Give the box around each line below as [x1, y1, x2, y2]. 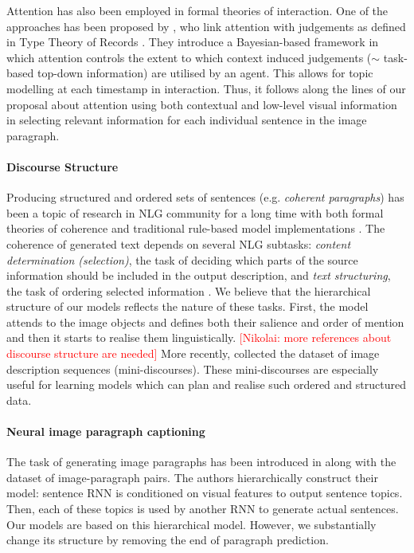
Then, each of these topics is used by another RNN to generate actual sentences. [6, 500, 399, 517]
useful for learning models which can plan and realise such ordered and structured [6, 376, 406, 393]
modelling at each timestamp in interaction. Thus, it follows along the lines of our [6, 80, 406, 96]
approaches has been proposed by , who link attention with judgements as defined [6, 18, 406, 34]
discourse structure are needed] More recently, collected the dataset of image [6, 345, 380, 362]
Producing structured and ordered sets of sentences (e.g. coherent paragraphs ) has [6, 189, 404, 206]
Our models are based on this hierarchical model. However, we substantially [6, 516, 377, 532]
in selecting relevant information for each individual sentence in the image [6, 112, 367, 128]
